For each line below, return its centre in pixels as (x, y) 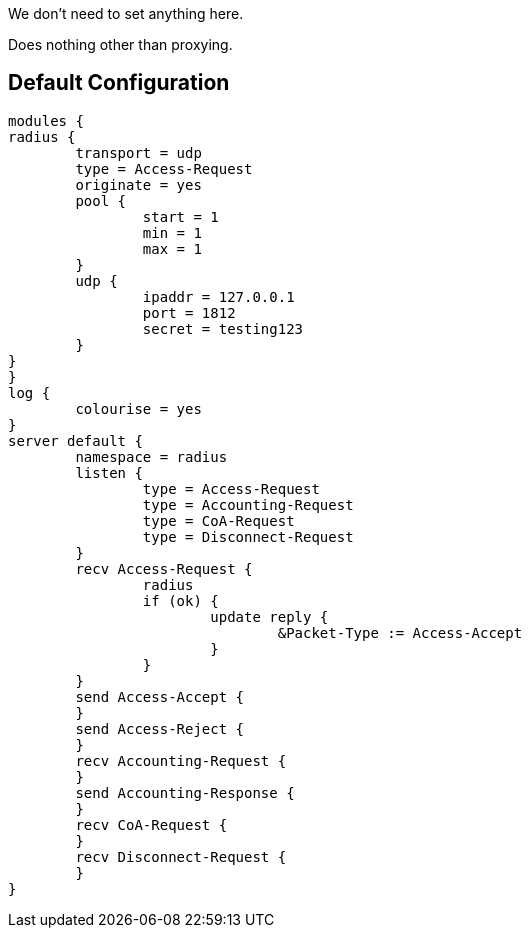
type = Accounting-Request (248, 504)
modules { (46, 120)
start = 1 (180, 216)
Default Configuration (119, 83)
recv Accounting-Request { (181, 760)
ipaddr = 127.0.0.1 (218, 296)
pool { (101, 200)
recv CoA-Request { (151, 824)
